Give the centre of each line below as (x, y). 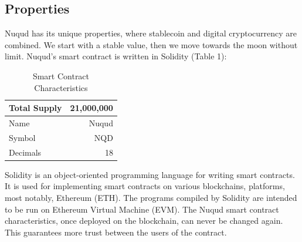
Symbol (22, 137)
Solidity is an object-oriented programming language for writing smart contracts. (150, 174)
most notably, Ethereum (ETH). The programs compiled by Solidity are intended (151, 197)
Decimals (25, 152)
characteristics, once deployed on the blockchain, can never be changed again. (144, 221)
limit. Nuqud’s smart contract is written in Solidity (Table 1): (116, 56)
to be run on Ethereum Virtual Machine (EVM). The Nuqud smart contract (142, 209)
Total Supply (35, 108)
